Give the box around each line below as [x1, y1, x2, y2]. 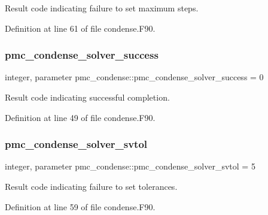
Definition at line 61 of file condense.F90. [5, 22, 156, 34]
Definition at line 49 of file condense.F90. [5, 111, 156, 123]
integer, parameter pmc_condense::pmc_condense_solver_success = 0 [5, 71, 264, 83]
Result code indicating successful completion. [5, 91, 170, 103]
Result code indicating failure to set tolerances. [5, 180, 178, 192]
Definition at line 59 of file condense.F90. [5, 200, 156, 213]
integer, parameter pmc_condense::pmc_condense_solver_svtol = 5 [5, 160, 255, 172]
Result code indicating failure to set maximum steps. [5, 2, 199, 14]
